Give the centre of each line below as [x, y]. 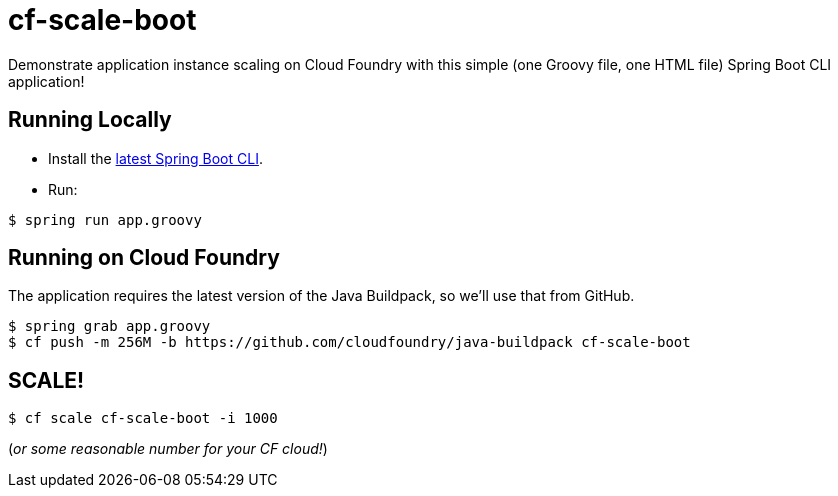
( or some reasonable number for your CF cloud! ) [168, 449]
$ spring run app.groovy [105, 219]
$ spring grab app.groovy [109, 326]
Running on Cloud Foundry [144, 258]
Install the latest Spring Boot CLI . [155, 158]
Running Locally [90, 120]
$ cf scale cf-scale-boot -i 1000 [143, 418]
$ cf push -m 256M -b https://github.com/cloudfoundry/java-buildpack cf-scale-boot [349, 342]
